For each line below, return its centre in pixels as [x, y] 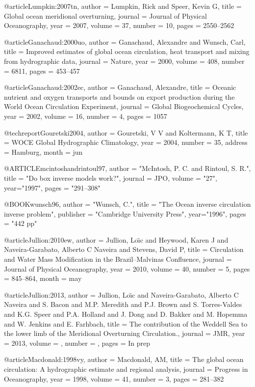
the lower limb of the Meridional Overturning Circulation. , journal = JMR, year [125, 333]
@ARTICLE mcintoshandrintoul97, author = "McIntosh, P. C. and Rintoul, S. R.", [127, 168]
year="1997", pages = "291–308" [52, 187]
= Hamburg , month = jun [43, 152]
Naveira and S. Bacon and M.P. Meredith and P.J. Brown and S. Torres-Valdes [123, 304]
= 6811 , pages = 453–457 [42, 70]
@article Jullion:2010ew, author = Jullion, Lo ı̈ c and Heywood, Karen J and [116, 239]
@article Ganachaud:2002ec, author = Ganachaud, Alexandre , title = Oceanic [120, 87]
